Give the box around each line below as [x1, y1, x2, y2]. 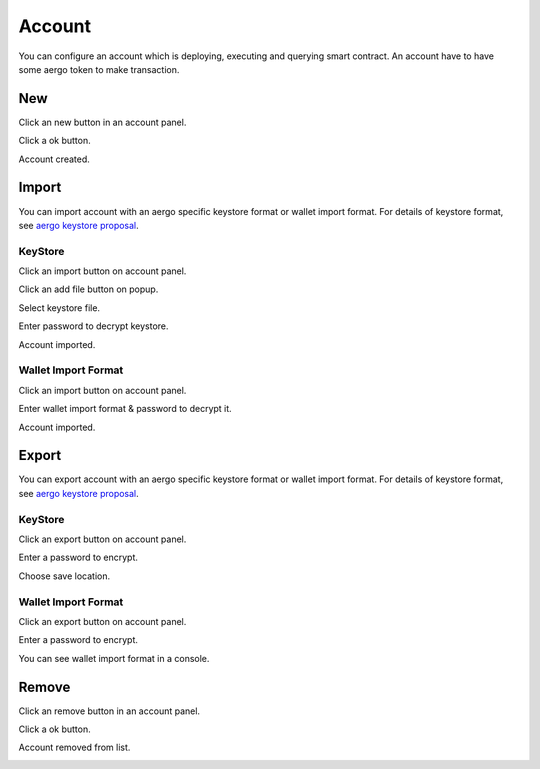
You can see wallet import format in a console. [18, 652, 210, 664]
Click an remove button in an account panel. [18, 705, 200, 717]
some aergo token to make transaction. [18, 63, 180, 75]
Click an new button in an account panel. [18, 116, 187, 128]
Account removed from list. [18, 741, 131, 754]
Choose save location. [18, 570, 110, 582]
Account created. [18, 153, 90, 165]
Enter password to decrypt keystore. [18, 320, 169, 332]
